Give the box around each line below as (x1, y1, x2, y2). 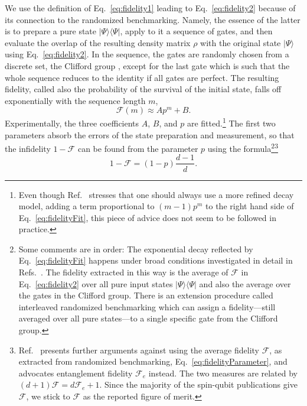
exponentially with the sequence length (5, 94, 146, 106)
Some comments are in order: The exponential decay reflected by (18, 242, 253, 255)
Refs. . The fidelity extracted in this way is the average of (18, 266, 228, 278)
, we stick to (26, 390, 70, 402)
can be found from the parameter (77, 142, 198, 154)
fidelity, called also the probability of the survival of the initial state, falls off (5, 83, 282, 95)
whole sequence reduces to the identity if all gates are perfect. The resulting (5, 71, 279, 83)
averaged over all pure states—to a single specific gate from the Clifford (18, 312, 278, 324)
